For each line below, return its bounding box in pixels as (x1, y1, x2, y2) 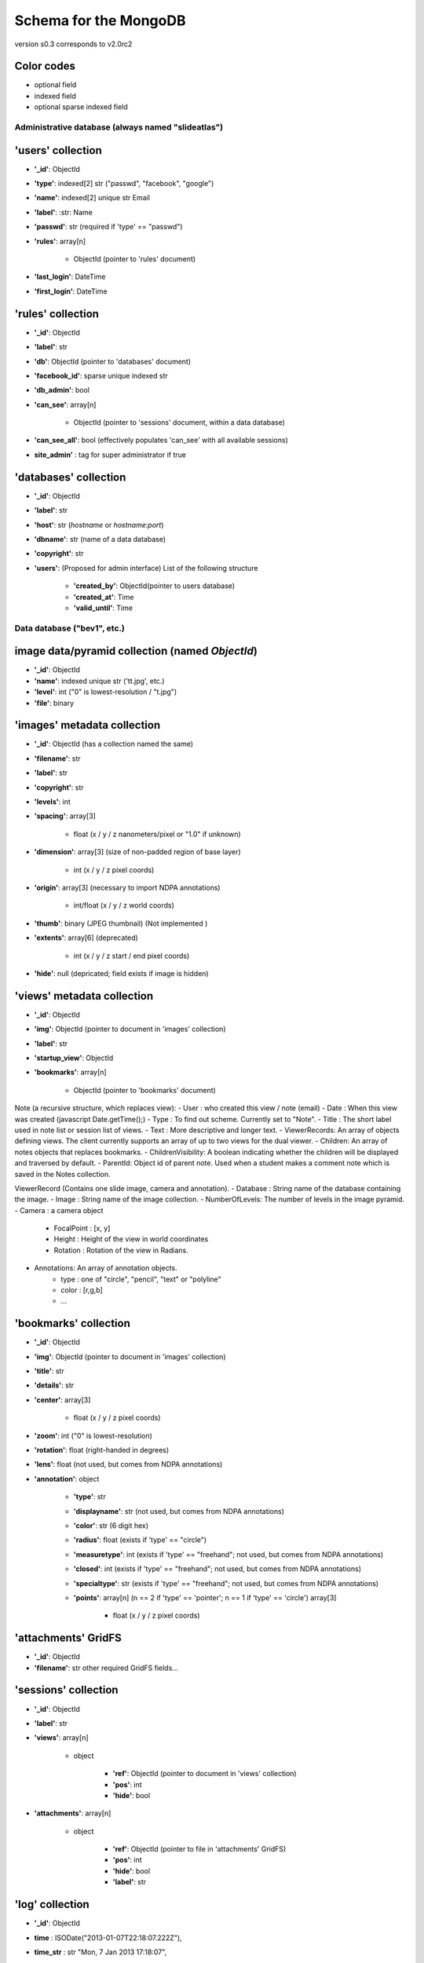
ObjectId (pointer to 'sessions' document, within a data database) (73, 418, 286, 427)
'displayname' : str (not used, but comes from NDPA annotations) (73, 1506, 285, 1515)
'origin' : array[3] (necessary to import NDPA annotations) (34, 883, 221, 892)
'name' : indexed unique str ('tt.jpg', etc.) (34, 676, 165, 685)
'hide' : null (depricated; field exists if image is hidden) (34, 968, 209, 978)
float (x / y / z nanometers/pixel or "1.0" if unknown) (73, 829, 241, 839)
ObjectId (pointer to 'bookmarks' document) (73, 1085, 216, 1095)
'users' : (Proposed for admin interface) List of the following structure (34, 563, 258, 572)
